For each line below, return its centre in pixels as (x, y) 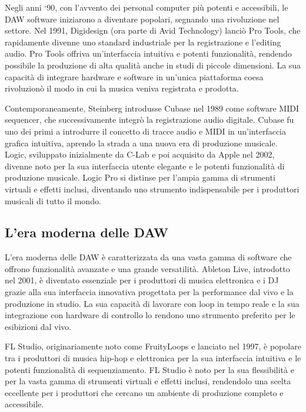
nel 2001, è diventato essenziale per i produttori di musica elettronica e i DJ (142, 280)
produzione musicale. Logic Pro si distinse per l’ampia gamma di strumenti (140, 177)
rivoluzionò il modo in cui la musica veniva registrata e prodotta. (122, 88)
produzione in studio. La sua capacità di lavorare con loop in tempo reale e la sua (152, 303)
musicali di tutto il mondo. (53, 200)
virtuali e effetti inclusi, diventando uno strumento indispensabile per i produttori (152, 189)
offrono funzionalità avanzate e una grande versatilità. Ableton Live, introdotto (147, 268)
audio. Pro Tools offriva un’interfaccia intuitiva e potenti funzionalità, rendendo (148, 53)
